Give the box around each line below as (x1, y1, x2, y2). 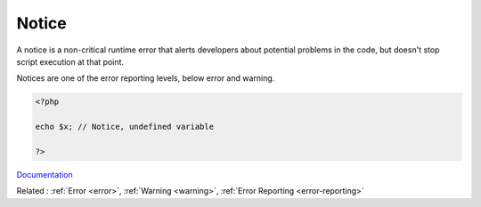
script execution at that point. (16, 56, 125, 67)
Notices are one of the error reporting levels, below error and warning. (16, 73, 275, 84)
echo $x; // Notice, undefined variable (35, 122, 214, 132)
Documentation (16, 169, 73, 179)
